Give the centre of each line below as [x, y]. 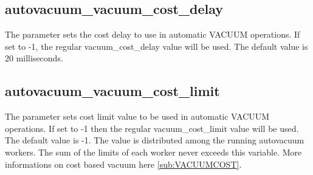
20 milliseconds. [34, 58]
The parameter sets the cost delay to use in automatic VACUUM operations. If [153, 34]
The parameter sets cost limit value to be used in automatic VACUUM [137, 116]
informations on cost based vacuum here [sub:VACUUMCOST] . [123, 164]
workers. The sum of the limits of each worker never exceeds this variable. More [153, 152]
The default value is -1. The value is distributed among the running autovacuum [155, 140]
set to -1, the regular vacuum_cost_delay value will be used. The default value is [156, 46]
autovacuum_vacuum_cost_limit [112, 91]
